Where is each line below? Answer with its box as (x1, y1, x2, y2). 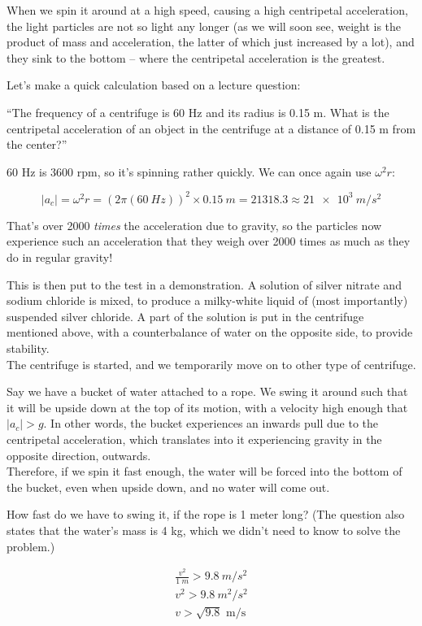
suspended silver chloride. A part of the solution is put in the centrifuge (7, 307, 364, 324)
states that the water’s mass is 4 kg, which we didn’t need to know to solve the (7, 521, 401, 538)
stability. (7, 340, 50, 356)
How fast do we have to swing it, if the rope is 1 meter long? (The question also (7, 506, 405, 523)
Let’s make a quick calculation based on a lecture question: (7, 76, 301, 93)
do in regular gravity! (7, 249, 113, 266)
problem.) (7, 537, 55, 554)
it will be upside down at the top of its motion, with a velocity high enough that (7, 398, 408, 415)
